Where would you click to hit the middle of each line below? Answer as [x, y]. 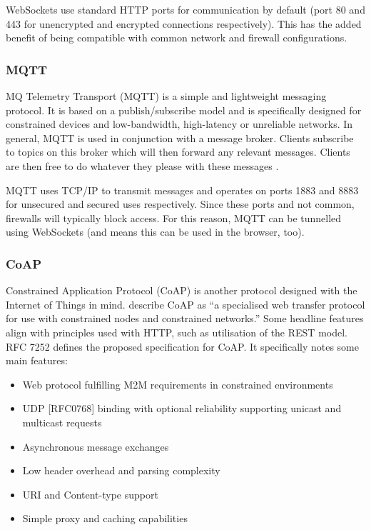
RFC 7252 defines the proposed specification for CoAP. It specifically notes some [182, 346]
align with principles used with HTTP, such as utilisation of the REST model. [177, 332]
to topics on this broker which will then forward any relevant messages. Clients [178, 152]
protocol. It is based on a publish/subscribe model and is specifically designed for [184, 110]
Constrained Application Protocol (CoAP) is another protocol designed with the [182, 290]
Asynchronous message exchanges [96, 446]
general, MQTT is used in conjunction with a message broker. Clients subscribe [180, 137]
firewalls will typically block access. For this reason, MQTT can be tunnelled [174, 217]
